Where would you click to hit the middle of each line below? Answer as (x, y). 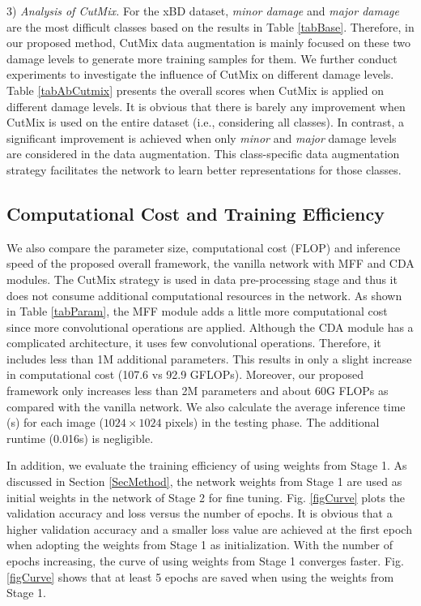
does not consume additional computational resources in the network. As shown (204, 295)
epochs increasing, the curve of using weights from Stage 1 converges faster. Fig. (205, 561)
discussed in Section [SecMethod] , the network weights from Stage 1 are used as (204, 481)
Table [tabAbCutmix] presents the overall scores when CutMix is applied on (196, 90)
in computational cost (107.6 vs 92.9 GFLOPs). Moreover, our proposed (185, 374)
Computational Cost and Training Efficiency (196, 213)
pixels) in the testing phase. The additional (272, 422)
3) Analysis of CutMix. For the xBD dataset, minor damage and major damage (203, 11)
